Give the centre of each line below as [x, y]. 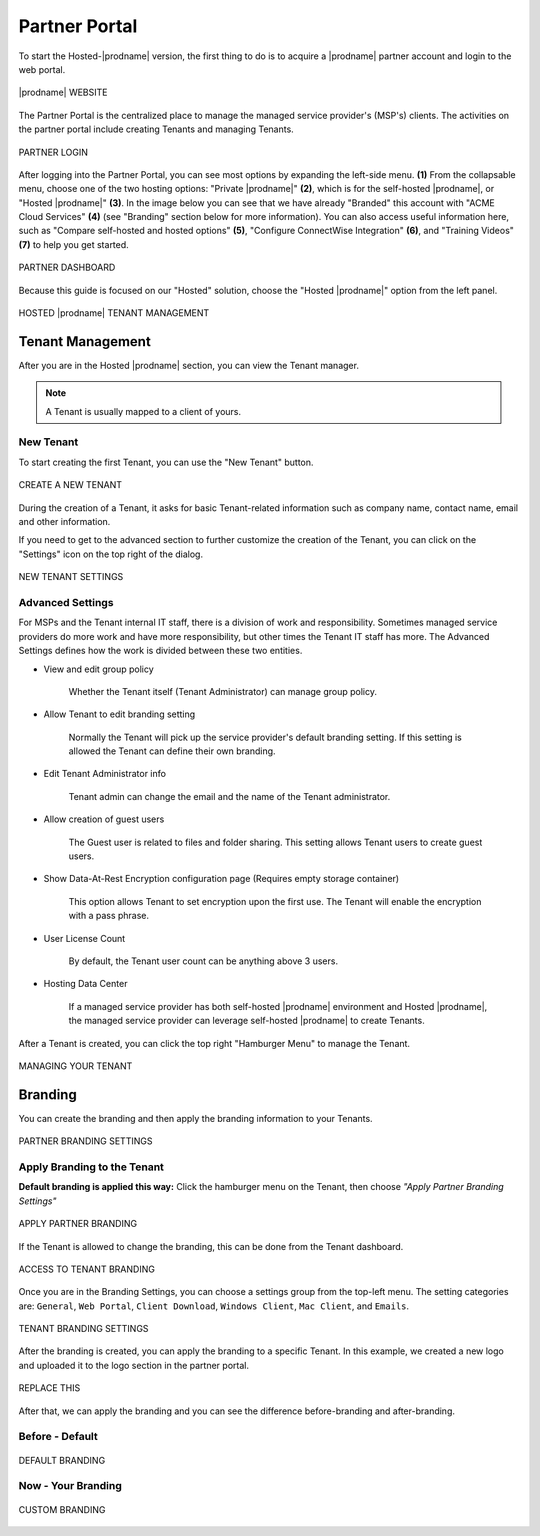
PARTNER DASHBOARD [67, 267]
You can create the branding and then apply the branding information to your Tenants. [196, 1118]
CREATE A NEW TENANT [70, 485]
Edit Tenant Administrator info [105, 774]
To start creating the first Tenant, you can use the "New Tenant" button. [166, 462]
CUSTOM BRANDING [62, 1509]
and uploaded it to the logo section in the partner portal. [134, 1365]
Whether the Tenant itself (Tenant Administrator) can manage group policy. [222, 691]
